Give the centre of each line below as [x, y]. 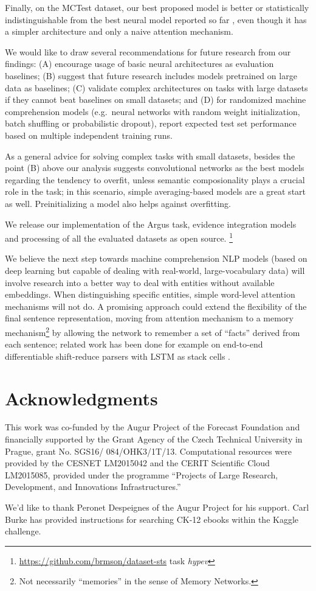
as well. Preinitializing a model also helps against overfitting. [118, 203]
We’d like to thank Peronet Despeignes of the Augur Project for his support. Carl [157, 507]
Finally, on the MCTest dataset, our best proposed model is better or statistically [157, 7]
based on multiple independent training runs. [89, 135]
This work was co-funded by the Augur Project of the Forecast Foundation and [153, 427]
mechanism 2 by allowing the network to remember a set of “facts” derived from [153, 331]
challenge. [23, 531]
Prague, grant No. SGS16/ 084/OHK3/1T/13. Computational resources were [148, 451]
